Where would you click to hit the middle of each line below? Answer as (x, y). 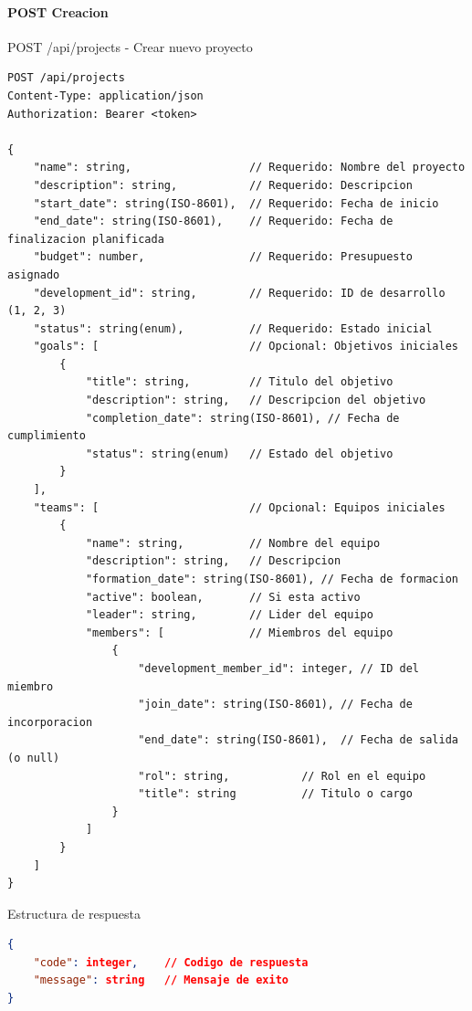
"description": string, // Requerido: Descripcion (223, 185)
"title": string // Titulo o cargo (275, 794)
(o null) (34, 758)
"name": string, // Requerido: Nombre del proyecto (249, 168)
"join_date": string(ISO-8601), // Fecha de (275, 705)
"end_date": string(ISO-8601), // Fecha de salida (298, 740)
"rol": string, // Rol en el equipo (282, 776)
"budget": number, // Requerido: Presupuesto (223, 257)
